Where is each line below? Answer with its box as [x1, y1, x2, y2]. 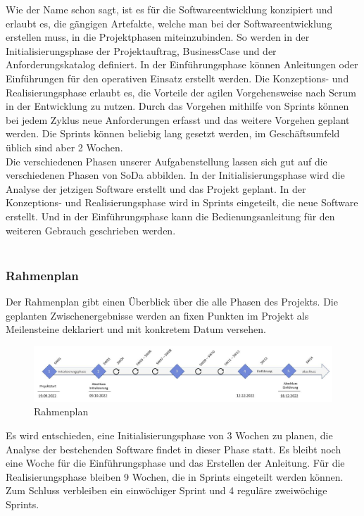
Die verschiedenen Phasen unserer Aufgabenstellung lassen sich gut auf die [6, 153, 327, 168]
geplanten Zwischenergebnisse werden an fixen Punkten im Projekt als [6, 308, 309, 322]
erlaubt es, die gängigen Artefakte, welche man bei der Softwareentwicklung [6, 15, 332, 30]
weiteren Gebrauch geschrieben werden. [6, 222, 176, 237]
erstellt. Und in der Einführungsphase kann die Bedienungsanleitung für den [6, 208, 335, 223]
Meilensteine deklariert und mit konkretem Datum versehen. [6, 322, 266, 336]
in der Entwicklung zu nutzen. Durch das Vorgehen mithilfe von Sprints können [6, 99, 349, 113]
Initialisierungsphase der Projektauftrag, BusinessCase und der [6, 43, 277, 58]
